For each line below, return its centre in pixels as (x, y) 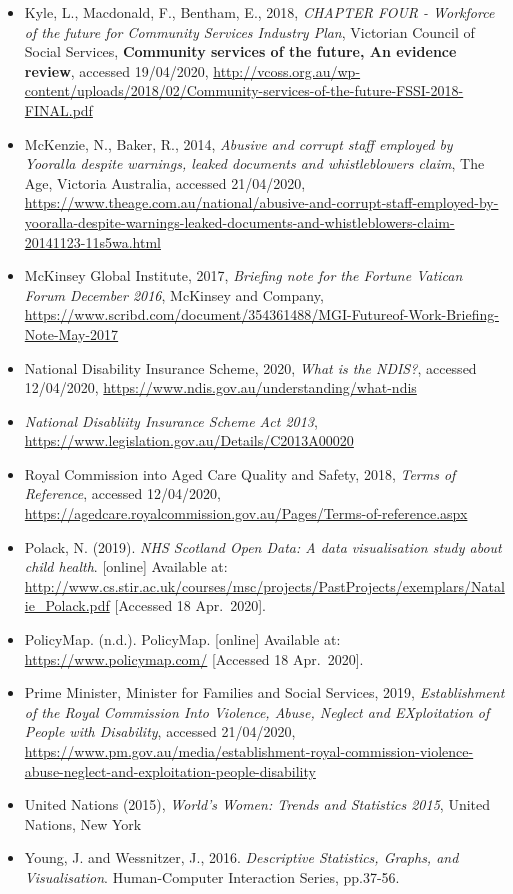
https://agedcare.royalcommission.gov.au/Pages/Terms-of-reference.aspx (246, 513)
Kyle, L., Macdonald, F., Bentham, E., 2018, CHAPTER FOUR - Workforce (259, 12)
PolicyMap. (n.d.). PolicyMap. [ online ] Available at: (182, 639)
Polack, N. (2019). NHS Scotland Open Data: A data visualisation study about (263, 546)
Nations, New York (83, 823)
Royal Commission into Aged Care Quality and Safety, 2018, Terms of (240, 473)
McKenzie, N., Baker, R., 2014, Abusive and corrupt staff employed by (238, 143)
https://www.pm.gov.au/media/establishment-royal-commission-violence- (249, 751)
